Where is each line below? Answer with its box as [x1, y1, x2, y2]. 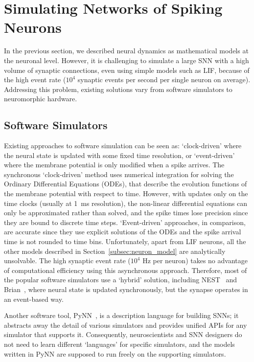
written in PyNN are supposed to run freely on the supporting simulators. [4, 348, 226, 359]
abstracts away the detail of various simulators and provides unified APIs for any [4, 319, 247, 330]
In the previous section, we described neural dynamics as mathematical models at [4, 45, 249, 56]
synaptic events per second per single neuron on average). [77, 74, 251, 85]
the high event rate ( [4, 74, 66, 85]
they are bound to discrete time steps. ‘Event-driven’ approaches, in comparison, [4, 217, 246, 227]
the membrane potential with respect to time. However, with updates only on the [4, 188, 248, 199]
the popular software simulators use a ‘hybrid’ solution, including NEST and [4, 274, 237, 285]
